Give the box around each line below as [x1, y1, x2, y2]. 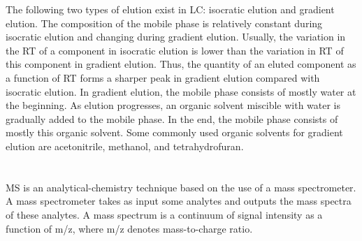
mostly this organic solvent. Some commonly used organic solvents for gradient [6, 125, 343, 140]
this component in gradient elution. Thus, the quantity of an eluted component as [6, 57, 356, 71]
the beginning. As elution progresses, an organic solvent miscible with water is [6, 98, 341, 112]
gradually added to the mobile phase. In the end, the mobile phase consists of [6, 111, 338, 126]
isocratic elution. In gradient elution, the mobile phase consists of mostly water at [6, 84, 356, 98]
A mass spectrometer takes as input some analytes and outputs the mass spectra [6, 193, 352, 208]
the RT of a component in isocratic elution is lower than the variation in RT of [6, 43, 344, 57]
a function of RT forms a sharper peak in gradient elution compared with [6, 70, 320, 85]
